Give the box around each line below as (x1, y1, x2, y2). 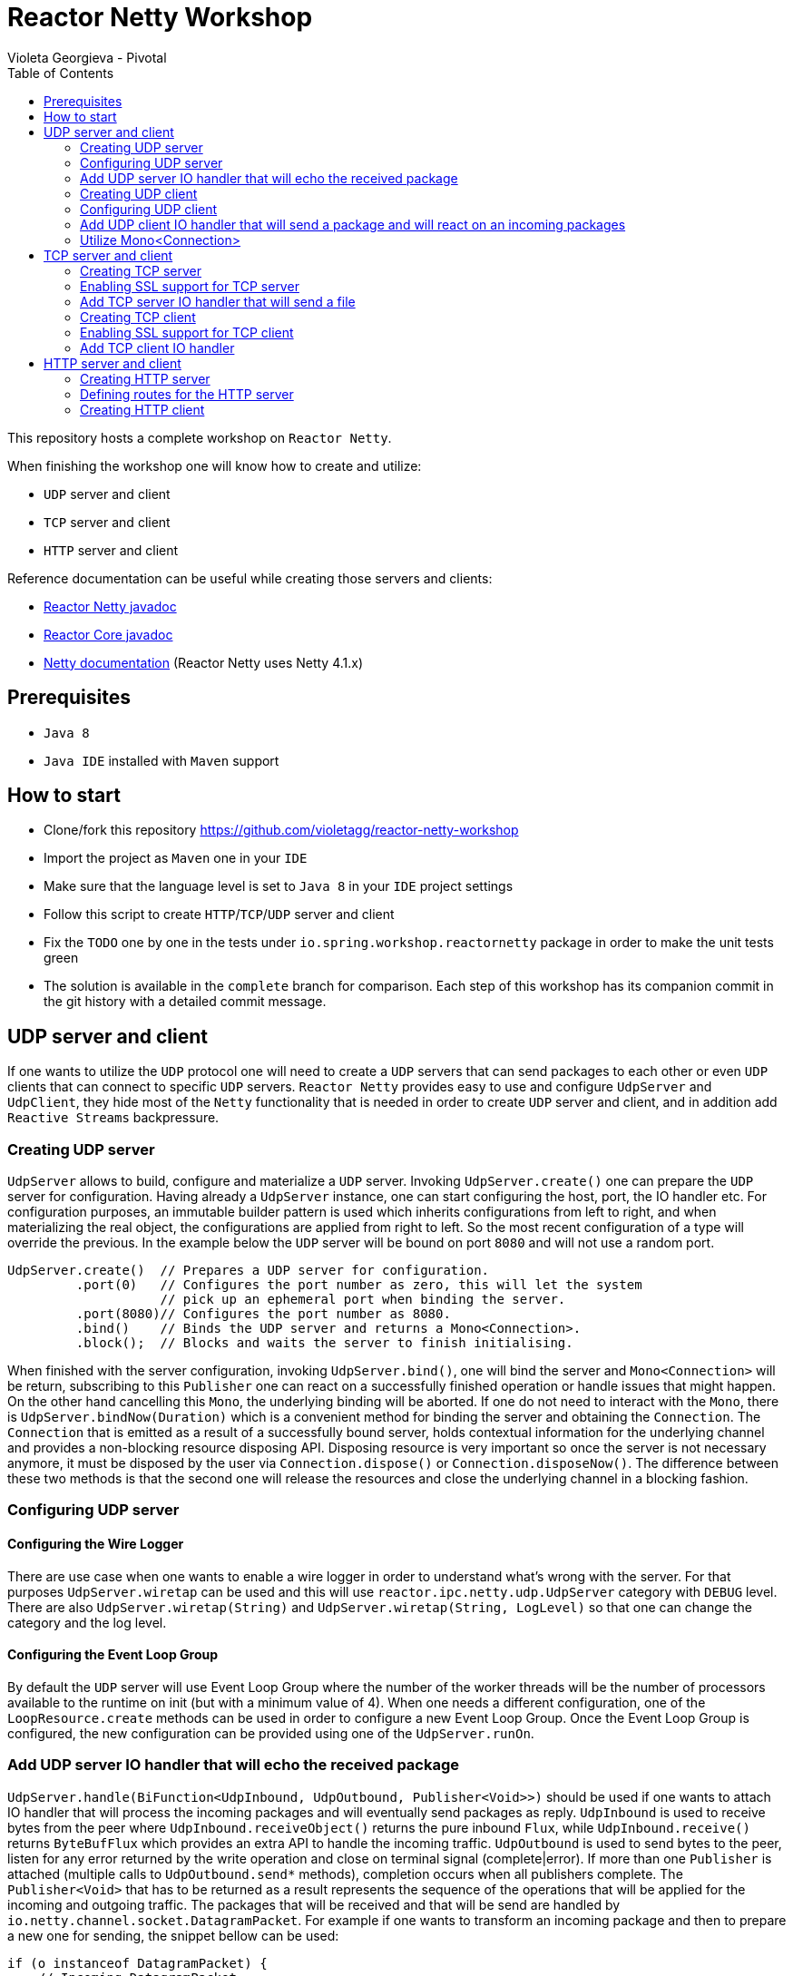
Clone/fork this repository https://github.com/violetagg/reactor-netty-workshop (44, 822, 519, 838)
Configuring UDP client (80, 201, 218, 217)
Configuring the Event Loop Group (7, 1647, 219, 1663)
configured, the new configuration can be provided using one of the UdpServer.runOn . (7, 1725, 534, 1741)
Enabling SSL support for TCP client (80, 324, 294, 340)
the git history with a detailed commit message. (44, 993, 327, 1010)
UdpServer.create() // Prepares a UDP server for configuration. (7, 1263, 490, 1278)
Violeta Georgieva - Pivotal (7, 49, 167, 65)
